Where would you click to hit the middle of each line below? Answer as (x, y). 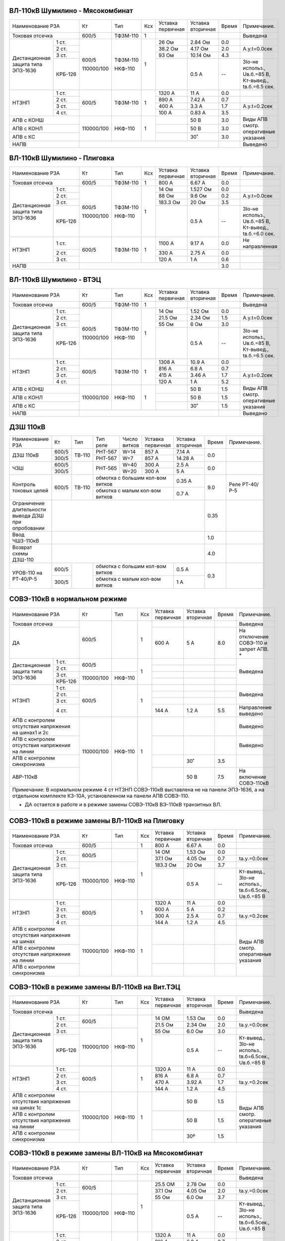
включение (253, 777)
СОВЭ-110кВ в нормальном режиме (68, 599)
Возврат (22, 548)
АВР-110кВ (25, 777)
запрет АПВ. (254, 649)
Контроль (24, 484)
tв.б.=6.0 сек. (259, 234)
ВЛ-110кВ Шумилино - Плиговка (62, 158)
